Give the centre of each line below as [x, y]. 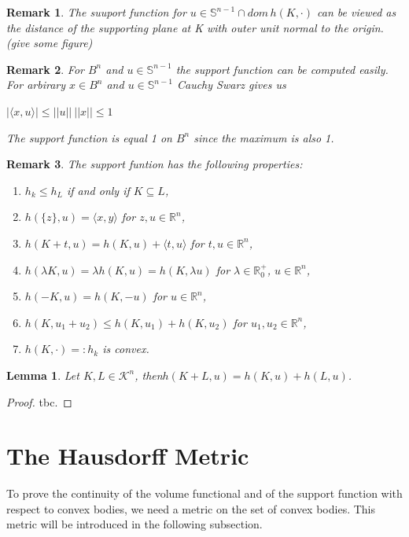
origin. [368, 27]
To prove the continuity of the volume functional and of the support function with [204, 493]
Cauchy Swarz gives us [231, 85]
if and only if [98, 190]
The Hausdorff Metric [128, 456]
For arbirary [36, 85]
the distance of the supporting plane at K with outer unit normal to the [177, 27]
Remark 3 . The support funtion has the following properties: [155, 164]
